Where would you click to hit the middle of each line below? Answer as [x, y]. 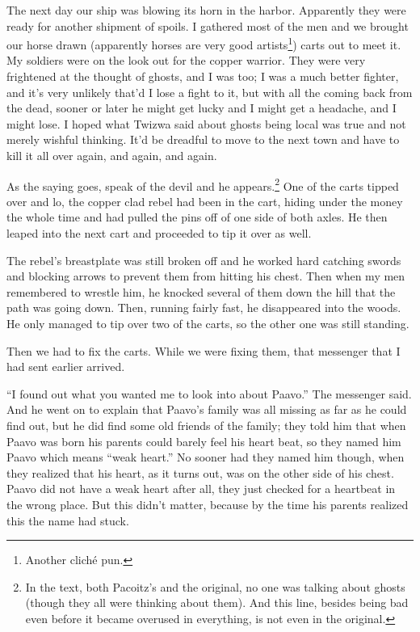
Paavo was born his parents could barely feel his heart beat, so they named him [204, 441]
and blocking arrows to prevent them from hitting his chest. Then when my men [206, 276]
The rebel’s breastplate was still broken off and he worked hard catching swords [204, 260]
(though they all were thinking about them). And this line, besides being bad [217, 603]
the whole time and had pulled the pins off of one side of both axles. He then [197, 217]
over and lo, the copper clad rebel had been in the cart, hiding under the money [205, 201]
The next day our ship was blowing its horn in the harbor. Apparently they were [206, 10]
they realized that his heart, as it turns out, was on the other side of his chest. [200, 472]
